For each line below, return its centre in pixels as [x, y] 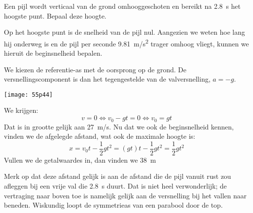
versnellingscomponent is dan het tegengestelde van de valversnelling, [107, 79]
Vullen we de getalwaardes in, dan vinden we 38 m [80, 160]
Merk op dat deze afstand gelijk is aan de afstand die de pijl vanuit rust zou [117, 176]
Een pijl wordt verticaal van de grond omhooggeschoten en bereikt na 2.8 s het [122, 6]
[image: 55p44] [29, 95]
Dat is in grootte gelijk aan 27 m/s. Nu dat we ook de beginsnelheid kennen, [119, 126]
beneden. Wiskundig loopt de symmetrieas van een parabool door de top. [113, 205]
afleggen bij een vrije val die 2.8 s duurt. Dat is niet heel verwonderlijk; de [116, 185]
